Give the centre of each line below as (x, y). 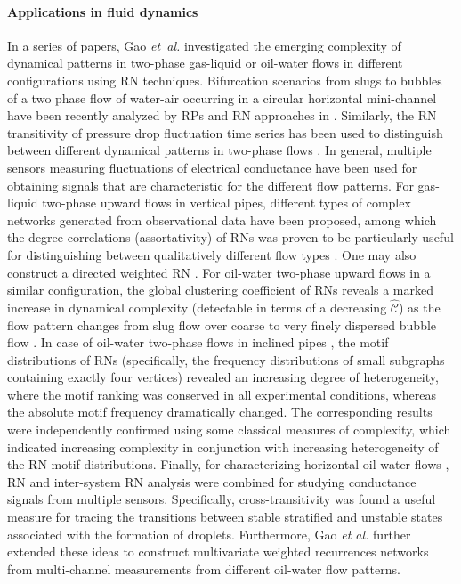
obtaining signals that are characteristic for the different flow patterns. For (210, 185)
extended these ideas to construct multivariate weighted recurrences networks (218, 552)
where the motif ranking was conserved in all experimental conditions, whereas (222, 394)
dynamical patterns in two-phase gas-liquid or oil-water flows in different (205, 63)
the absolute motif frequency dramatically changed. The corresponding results (220, 412)
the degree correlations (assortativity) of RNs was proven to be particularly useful (230, 237)
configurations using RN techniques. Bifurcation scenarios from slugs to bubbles (225, 80)
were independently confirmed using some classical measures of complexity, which (229, 430)
